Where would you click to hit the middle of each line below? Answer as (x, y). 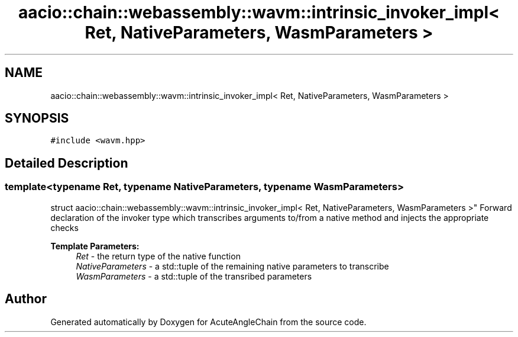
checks (64, 227)
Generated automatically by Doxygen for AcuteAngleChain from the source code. (208, 322)
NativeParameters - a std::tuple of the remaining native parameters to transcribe (232, 266)
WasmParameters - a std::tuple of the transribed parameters (194, 276)
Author (26, 299)
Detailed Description (67, 163)
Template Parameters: (95, 246)
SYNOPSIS (37, 118)
